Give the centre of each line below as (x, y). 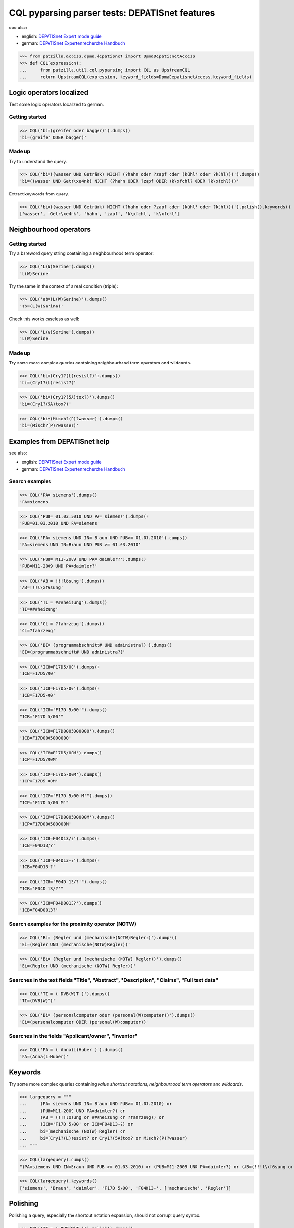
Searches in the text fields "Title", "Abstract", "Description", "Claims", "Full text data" (114, 980)
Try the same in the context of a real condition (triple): (63, 286)
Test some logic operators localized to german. (57, 104)
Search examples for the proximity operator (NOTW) (73, 924)
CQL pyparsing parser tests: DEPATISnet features (112, 13)
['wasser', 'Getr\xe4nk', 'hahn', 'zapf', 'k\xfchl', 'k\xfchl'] (99, 214)
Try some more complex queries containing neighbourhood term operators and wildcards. (100, 363)
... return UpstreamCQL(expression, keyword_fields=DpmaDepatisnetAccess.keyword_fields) (136, 77)
